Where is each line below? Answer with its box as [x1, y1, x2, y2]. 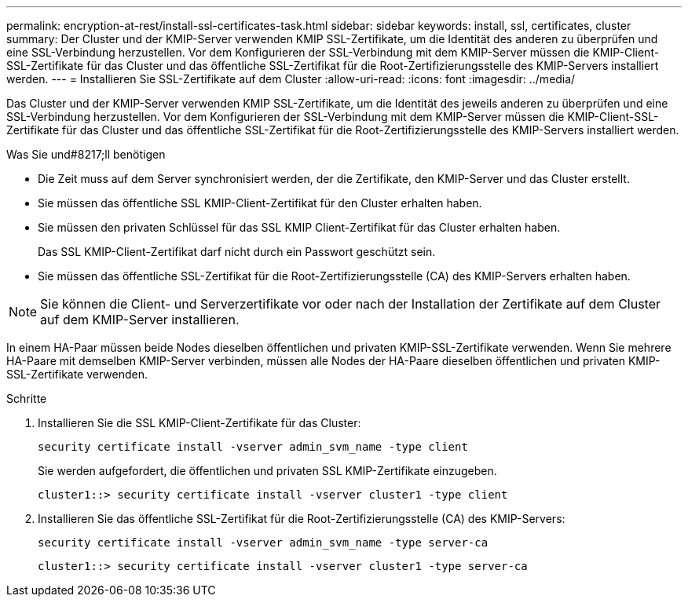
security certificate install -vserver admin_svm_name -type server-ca [38, 536, 489, 549]
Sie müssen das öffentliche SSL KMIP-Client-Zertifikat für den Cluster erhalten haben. [38, 196, 482, 210]
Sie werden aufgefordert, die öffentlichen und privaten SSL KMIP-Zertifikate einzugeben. [38, 464, 497, 477]
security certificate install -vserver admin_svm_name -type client [38, 440, 468, 453]
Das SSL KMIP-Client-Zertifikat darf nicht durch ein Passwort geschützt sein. [38, 245, 436, 258]
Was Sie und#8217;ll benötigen [6, 148, 166, 161]
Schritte [6, 392, 47, 405]
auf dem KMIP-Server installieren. [40, 312, 240, 327]
